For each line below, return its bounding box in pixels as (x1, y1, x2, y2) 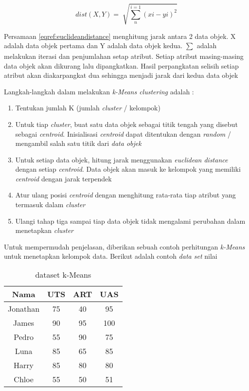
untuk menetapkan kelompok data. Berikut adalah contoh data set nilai (4, 251, 217, 261)
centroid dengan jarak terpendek (15, 173, 112, 183)
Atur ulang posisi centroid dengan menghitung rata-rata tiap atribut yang (15, 190, 236, 200)
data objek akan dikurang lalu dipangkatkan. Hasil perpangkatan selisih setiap (4, 60, 239, 71)
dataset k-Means (35, 269, 91, 281)
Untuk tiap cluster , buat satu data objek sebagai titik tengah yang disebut (15, 119, 238, 129)
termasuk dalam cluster (15, 199, 86, 210)
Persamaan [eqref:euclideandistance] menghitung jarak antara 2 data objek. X (4, 31, 236, 41)
